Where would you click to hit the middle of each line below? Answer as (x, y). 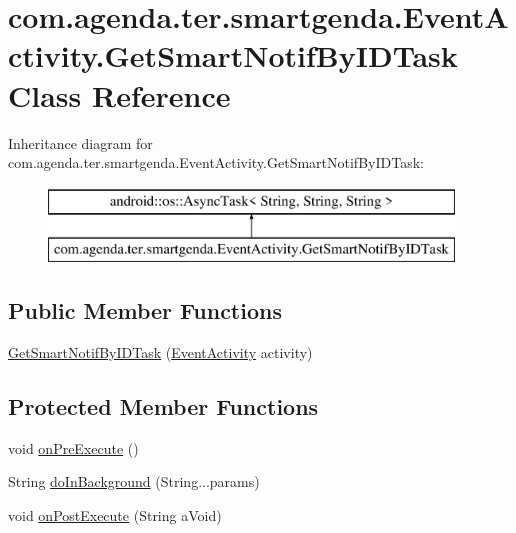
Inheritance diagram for (80, 142)
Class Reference (119, 94)
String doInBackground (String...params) (134, 481)
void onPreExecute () (73, 447)
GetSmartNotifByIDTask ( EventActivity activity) (160, 352)
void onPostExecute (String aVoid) (115, 515)
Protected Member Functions (163, 406)
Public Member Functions (145, 310)
